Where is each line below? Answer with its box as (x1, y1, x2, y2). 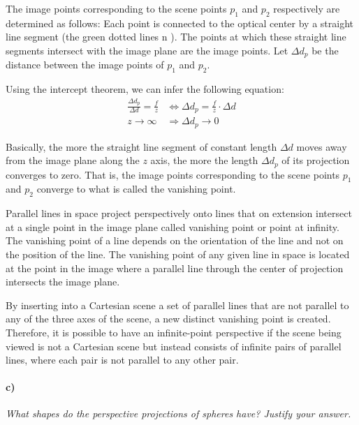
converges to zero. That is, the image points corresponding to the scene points (6, 167, 340, 181)
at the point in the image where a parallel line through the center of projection (6, 260, 344, 275)
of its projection (281, 153, 350, 167)
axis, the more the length (150, 153, 258, 167)
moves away (296, 139, 347, 154)
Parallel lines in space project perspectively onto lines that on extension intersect (6, 206, 352, 221)
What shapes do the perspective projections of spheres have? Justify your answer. (6, 406, 351, 421)
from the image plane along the (6, 153, 140, 167)
